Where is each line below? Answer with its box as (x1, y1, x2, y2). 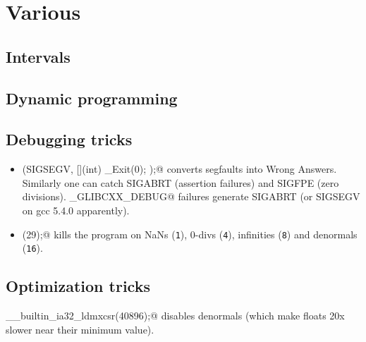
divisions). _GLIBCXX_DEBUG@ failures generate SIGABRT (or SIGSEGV (22, 189, 360, 204)
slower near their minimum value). (6, 322, 154, 336)
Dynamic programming (6, 87, 178, 109)
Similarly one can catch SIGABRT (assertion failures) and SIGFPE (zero (22, 175, 339, 190)
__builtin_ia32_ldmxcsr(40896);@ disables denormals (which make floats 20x (6, 308, 345, 323)
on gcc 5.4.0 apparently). (22, 202, 130, 217)
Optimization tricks (6, 275, 150, 297)
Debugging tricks (6, 128, 133, 150)
